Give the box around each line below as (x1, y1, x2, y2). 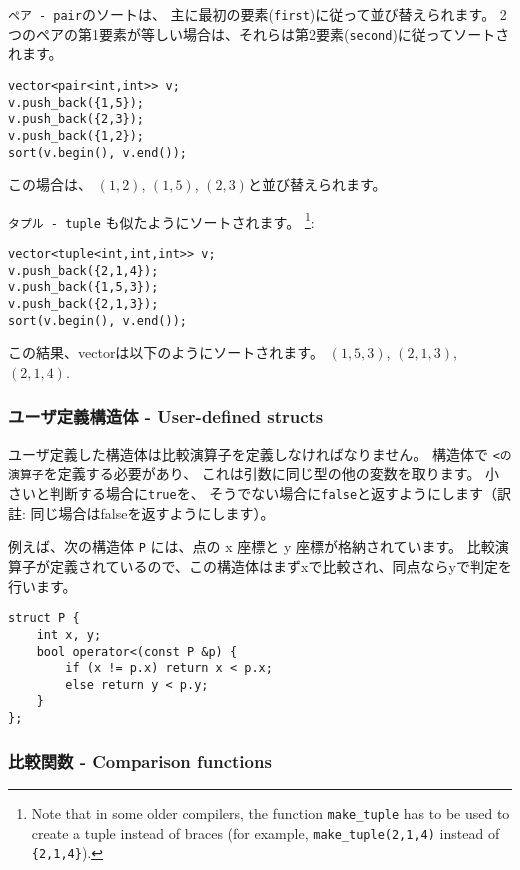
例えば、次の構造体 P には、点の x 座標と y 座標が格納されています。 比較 (8, 536, 495, 557)
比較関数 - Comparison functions (8, 748, 272, 773)
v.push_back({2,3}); (8, 112, 145, 127)
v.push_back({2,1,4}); (8, 263, 159, 278)
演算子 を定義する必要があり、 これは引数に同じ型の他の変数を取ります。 (8, 463, 481, 484)
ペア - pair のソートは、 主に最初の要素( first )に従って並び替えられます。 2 (8, 4, 507, 24)
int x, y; (36, 627, 102, 642)
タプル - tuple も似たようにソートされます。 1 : (8, 208, 315, 232)
